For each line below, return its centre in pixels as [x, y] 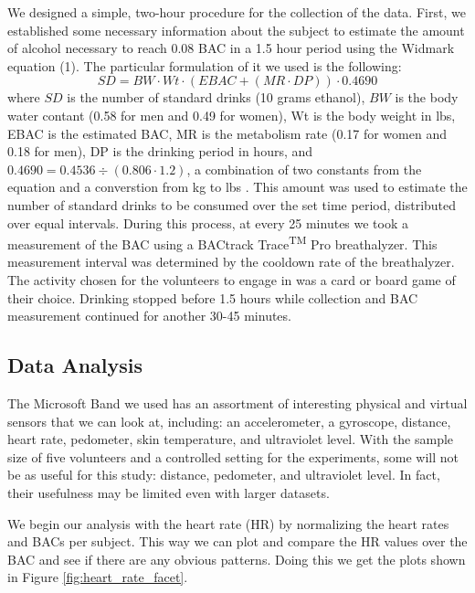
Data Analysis [75, 365]
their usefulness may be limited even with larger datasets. [169, 492]
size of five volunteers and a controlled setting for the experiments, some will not [233, 456]
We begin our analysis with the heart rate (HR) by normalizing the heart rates [228, 523]
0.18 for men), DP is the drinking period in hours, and [160, 151]
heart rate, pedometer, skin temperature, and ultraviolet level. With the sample [231, 439]
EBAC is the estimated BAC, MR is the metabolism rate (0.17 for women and [227, 133]
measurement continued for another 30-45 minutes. [149, 316]
